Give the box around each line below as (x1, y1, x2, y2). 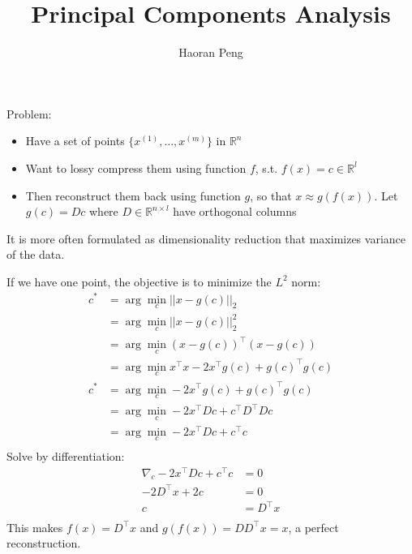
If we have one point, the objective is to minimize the (6, 273, 272, 290)
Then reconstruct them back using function (25, 187, 241, 204)
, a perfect (288, 518, 339, 535)
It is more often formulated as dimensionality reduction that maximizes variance (6, 230, 406, 247)
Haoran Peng (178, 44, 243, 61)
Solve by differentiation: (6, 447, 125, 464)
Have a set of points (25, 132, 125, 149)
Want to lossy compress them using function (25, 159, 247, 176)
